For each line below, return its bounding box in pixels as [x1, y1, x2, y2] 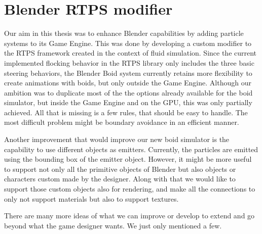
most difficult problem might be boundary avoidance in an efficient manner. [4, 117, 239, 127]
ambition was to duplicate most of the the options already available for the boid [4, 87, 253, 98]
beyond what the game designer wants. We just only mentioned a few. [4, 220, 222, 230]
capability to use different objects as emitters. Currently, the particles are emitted [4, 144, 258, 154]
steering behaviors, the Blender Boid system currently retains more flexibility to [4, 67, 252, 78]
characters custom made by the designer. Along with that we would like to [4, 173, 236, 184]
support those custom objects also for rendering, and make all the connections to [4, 183, 255, 194]
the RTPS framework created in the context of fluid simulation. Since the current [4, 48, 257, 58]
